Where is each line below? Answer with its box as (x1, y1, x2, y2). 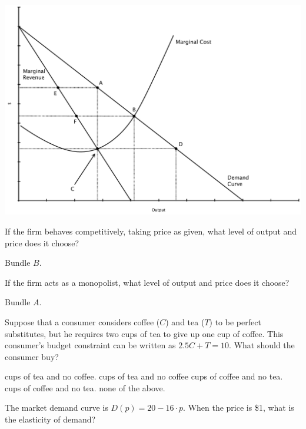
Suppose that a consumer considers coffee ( (5, 315, 160, 328)
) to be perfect (209, 315, 261, 328)
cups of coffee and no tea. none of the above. (5, 381, 165, 394)
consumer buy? (5, 350, 59, 362)
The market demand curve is (5, 401, 108, 414)
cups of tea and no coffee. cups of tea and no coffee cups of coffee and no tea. (5, 370, 283, 382)
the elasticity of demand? (5, 413, 96, 425)
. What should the (229, 339, 295, 351)
